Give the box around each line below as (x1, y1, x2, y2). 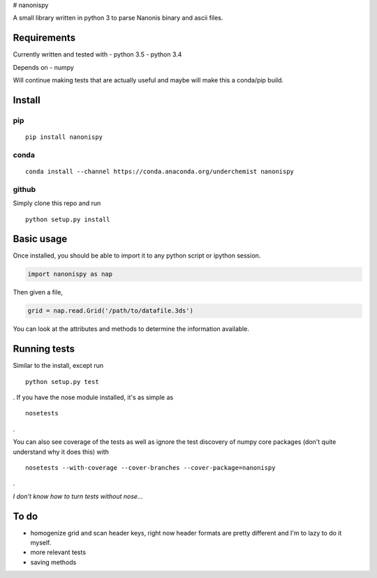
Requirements (13, 32, 76, 44)
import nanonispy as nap (27, 270, 113, 279)
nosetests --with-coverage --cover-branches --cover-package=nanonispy (25, 464, 276, 472)
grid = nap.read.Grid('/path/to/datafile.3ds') (27, 307, 193, 315)
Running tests (13, 343, 75, 355)
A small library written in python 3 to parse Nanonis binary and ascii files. (13, 14, 223, 22)
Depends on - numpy (13, 63, 75, 71)
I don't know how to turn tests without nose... (13, 492, 143, 501)
